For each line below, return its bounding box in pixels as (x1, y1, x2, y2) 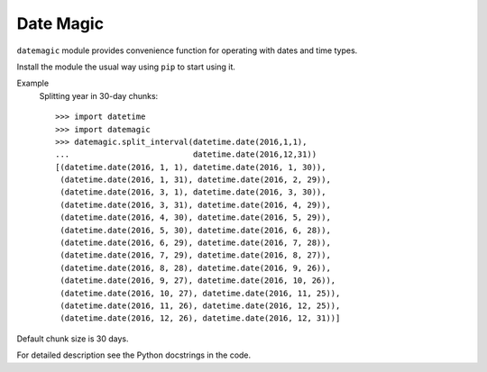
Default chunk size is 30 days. (16, 333, 129, 344)
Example (16, 77, 50, 89)
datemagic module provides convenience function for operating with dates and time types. (16, 45, 358, 56)
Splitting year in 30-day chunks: (39, 90, 159, 101)
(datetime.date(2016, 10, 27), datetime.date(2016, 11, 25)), (60, 288, 341, 298)
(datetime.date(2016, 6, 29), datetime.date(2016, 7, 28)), (60, 238, 331, 248)
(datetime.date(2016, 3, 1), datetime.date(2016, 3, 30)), (60, 187, 326, 197)
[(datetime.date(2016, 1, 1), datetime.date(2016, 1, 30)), (55, 162, 326, 172)
